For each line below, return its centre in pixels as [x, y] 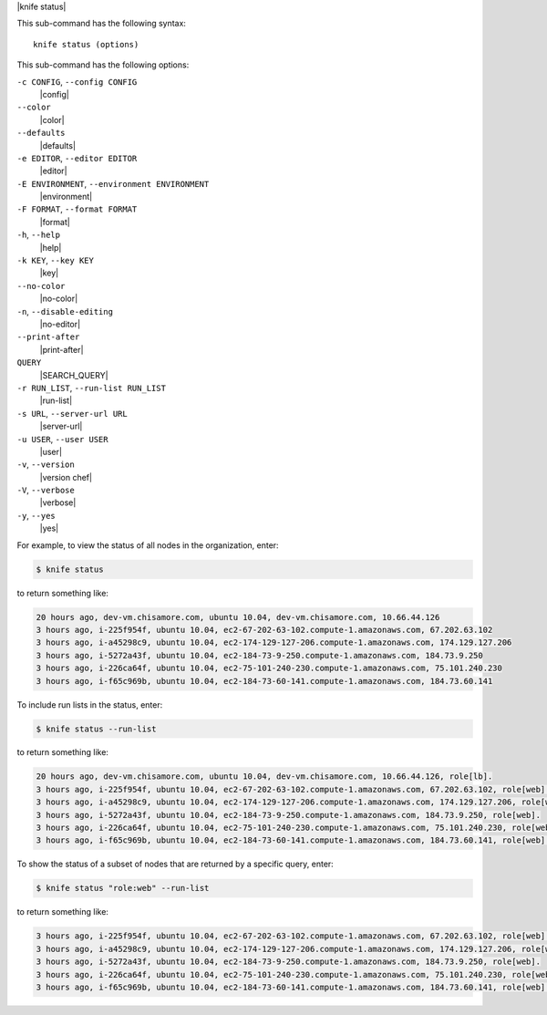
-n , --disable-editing [65, 311]
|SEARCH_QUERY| [74, 375]
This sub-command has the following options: [103, 65]
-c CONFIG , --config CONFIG [77, 81]
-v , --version [46, 464]
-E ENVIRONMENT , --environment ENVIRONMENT [113, 183]
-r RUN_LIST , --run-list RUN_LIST [91, 388]
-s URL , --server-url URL [72, 413]
